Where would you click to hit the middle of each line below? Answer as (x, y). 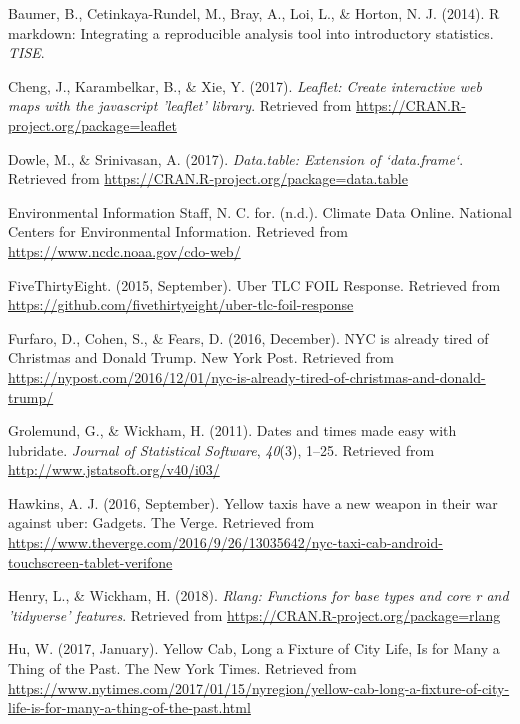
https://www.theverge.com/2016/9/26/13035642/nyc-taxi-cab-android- (225, 542)
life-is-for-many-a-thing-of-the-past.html (129, 707)
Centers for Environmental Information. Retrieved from (178, 231)
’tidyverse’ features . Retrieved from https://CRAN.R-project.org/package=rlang (254, 614)
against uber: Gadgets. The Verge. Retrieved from (161, 522)
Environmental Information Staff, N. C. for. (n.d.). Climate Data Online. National (260, 211)
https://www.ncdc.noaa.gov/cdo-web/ (124, 250)
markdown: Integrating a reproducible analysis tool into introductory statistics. (251, 32)
